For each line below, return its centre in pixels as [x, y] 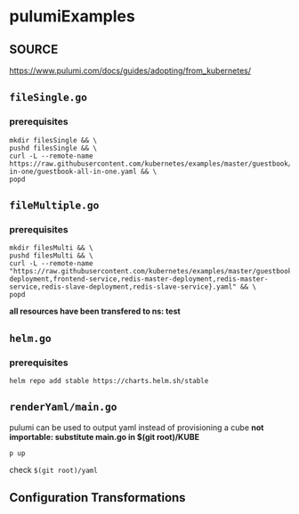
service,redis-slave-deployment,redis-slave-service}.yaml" [123, 287]
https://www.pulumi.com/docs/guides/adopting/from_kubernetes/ [130, 70]
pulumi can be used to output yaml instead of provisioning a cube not [137, 427]
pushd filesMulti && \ [51, 256]
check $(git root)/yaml [53, 469]
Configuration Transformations [97, 498]
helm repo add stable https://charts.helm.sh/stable [109, 381]
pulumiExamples [72, 16]
